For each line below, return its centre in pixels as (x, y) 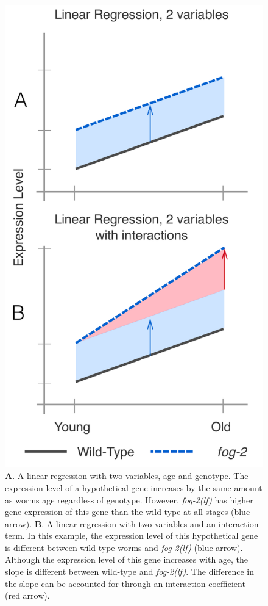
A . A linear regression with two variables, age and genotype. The (127, 476)
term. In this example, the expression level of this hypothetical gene (132, 536)
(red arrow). (27, 595)
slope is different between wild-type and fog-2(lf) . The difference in (129, 572)
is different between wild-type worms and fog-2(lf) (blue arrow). (124, 547)
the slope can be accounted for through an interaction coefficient (125, 583)
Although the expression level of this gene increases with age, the (127, 559)
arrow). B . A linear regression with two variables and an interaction (132, 523)
